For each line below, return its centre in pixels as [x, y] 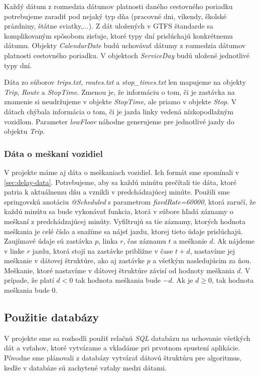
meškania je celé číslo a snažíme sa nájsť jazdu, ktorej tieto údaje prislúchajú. [123, 231]
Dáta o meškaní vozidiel [53, 153]
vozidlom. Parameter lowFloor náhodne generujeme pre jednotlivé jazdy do [119, 121]
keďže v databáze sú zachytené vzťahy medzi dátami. [85, 367]
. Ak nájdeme [234, 241]
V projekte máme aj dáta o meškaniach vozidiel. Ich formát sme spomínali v [122, 172]
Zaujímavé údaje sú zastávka [48, 241]
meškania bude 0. [31, 290]
